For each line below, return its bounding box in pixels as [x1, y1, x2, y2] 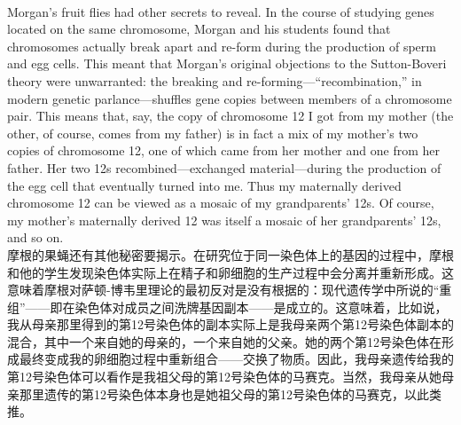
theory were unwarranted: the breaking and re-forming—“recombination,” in [7, 71, 422, 90]
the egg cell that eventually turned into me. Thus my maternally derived [7, 176, 402, 194]
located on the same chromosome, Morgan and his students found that [7, 20, 391, 38]
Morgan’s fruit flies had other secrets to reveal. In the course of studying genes [7, 2, 434, 20]
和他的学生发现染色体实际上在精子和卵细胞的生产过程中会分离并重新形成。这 [7, 263, 454, 281]
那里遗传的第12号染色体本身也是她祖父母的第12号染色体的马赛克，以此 [19, 384, 429, 403]
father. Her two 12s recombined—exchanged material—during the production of [7, 158, 441, 177]
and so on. [7, 228, 64, 247]
